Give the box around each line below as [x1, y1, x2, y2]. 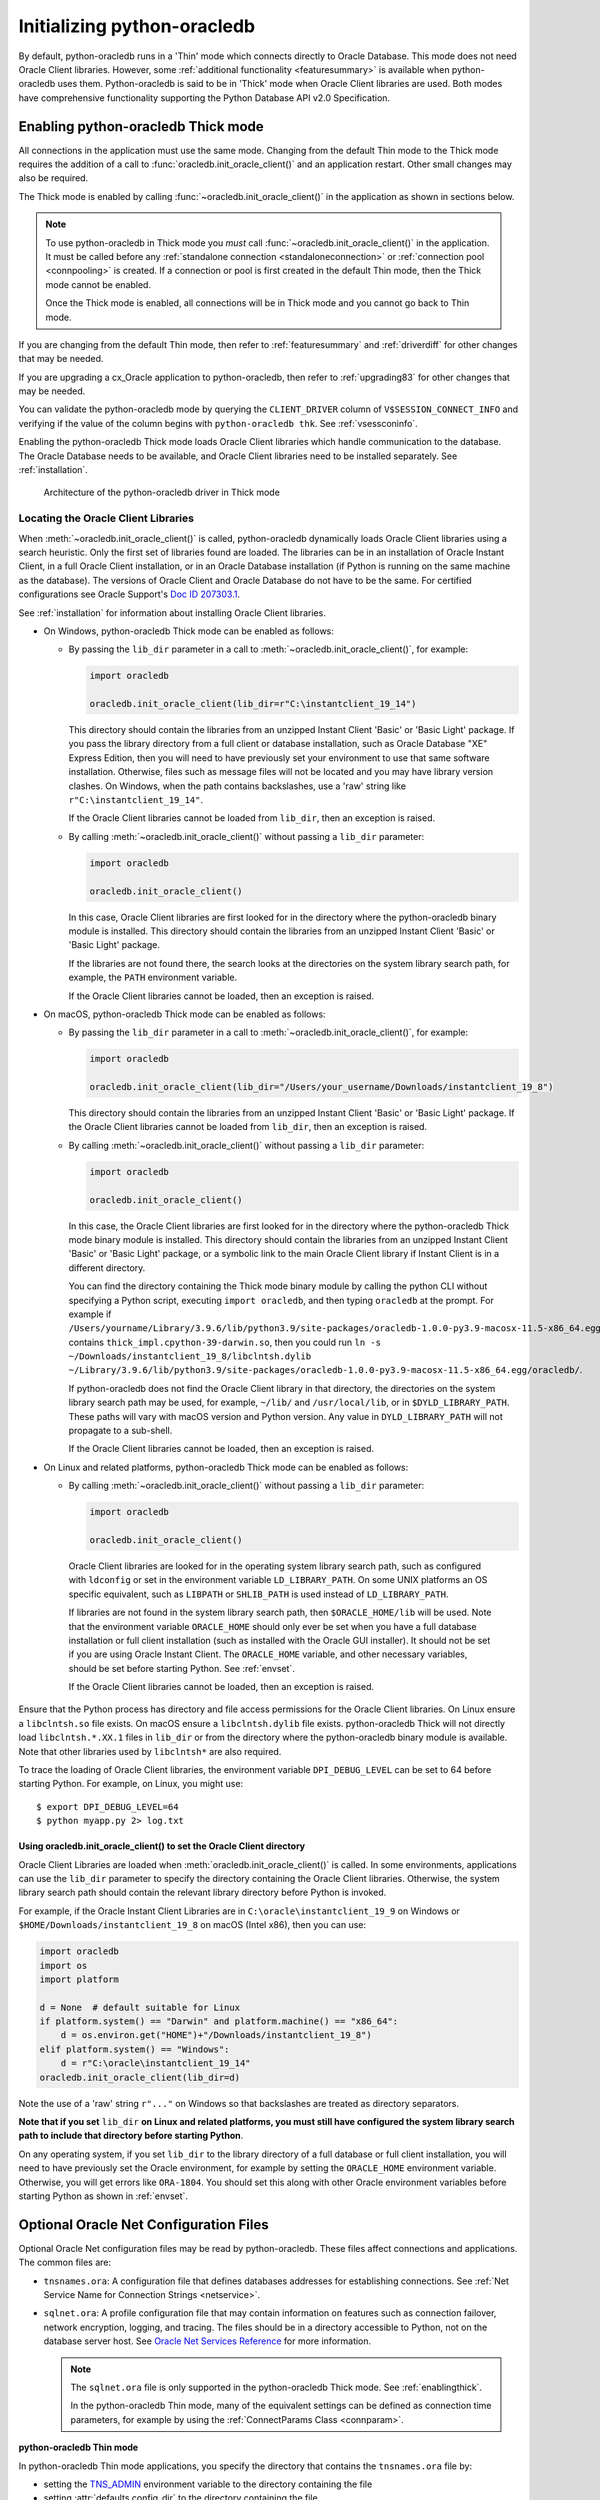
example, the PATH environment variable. [68, 971, 238, 984]
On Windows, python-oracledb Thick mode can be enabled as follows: [43, 625, 335, 637]
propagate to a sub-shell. [68, 1425, 173, 1437]
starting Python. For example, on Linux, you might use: [18, 1778, 244, 1790]
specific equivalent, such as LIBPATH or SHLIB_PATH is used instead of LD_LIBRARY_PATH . [68, 1588, 449, 1600]
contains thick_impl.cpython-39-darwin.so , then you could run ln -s [68, 1336, 382, 1348]
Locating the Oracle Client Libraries [18, 511, 195, 525]
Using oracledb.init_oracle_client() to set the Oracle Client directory [18, 1840, 305, 1852]
